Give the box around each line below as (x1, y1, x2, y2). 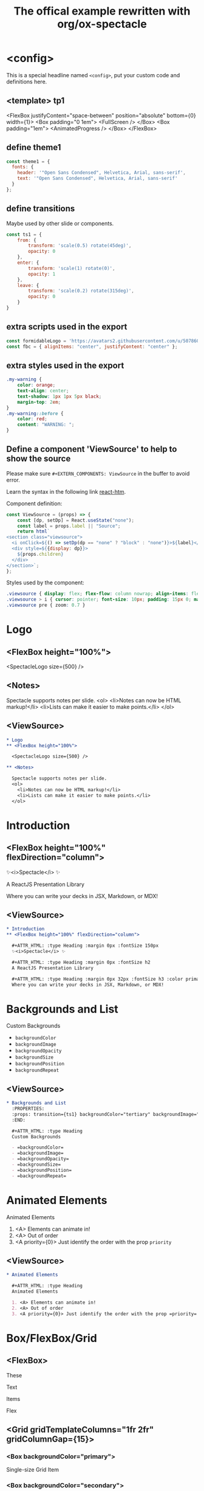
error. (6, 476, 20, 483)
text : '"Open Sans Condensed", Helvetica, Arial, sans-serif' (17, 175, 178, 182)
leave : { (17, 282, 39, 288)
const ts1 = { (6, 231, 42, 238)
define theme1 (6, 142, 61, 153)
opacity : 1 (28, 271, 56, 277)
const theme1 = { (6, 158, 50, 165)
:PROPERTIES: (12, 1105, 45, 1112)
